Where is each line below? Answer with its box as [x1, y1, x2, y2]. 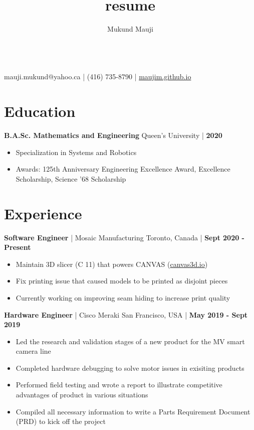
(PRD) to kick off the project [16, 416, 106, 426]
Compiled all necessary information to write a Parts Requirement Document [16, 406, 250, 416]
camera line [16, 346, 51, 356]
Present [4, 242, 31, 252]
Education [4, 101, 76, 121]
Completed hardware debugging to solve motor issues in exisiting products [16, 362, 244, 373]
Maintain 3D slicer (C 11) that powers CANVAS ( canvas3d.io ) [16, 258, 208, 269]
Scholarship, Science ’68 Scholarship [16, 173, 126, 184]
